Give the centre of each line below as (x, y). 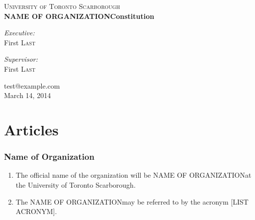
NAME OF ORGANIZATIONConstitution (79, 16)
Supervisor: (21, 59)
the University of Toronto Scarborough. (76, 184)
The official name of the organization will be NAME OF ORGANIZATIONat (133, 175)
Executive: (19, 33)
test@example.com (32, 85)
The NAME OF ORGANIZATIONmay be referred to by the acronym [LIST (132, 201)
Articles (31, 129)
